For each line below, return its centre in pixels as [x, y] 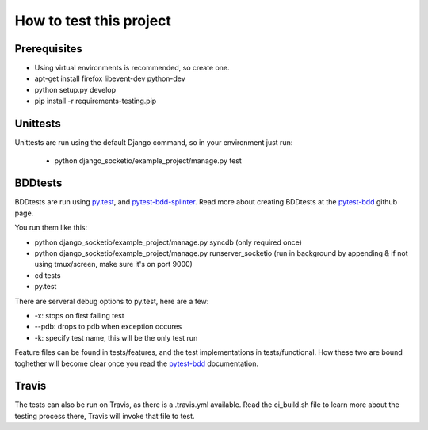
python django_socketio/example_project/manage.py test [148, 160]
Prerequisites [48, 49]
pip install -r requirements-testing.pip [96, 101]
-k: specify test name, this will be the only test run [116, 337]
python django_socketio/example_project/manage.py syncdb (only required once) [168, 242]
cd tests [48, 275]
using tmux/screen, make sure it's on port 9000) [114, 264]
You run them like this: [51, 228]
